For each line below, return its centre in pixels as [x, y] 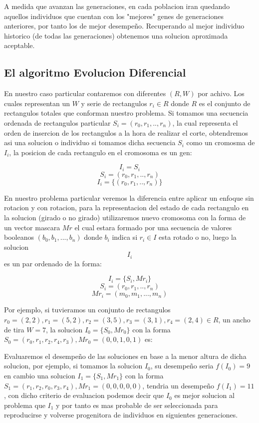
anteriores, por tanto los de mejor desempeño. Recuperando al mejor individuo [124, 26]
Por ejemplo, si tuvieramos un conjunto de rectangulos [87, 310]
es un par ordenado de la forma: [53, 263]
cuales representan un [37, 103]
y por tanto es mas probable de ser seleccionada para [137, 405]
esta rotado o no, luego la [198, 237]
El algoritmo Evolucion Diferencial [95, 72]
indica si [125, 237]
